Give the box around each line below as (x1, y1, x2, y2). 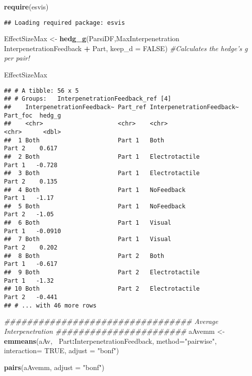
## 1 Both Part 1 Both (4, 136, 165, 144)
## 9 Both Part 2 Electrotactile (4, 269, 200, 276)
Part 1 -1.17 (4, 194, 54, 202)
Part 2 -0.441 (4, 294, 58, 301)
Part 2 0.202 (4, 244, 58, 251)
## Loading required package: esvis (4, 19, 125, 26)
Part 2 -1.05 (4, 211, 54, 218)
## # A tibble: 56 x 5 (4, 87, 79, 94)
